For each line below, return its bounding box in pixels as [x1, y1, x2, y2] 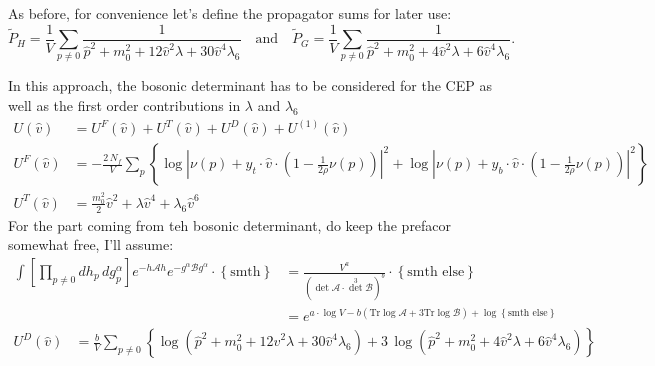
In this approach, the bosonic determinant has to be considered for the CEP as [8, 75, 492, 96]
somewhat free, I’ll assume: [8, 234, 174, 255]
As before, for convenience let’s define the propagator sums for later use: [8, 3, 452, 23]
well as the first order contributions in [8, 94, 241, 115]
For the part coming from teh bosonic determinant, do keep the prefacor [8, 214, 452, 235]
